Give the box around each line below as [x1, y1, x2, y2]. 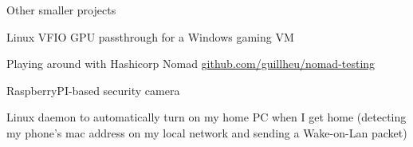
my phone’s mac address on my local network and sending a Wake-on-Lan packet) [6, 124, 407, 141]
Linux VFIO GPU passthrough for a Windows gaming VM [6, 28, 294, 45]
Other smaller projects [6, 2, 116, 18]
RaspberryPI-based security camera [6, 81, 180, 98]
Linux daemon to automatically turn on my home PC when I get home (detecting [6, 109, 407, 125]
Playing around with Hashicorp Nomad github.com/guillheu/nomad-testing [6, 55, 376, 72]
